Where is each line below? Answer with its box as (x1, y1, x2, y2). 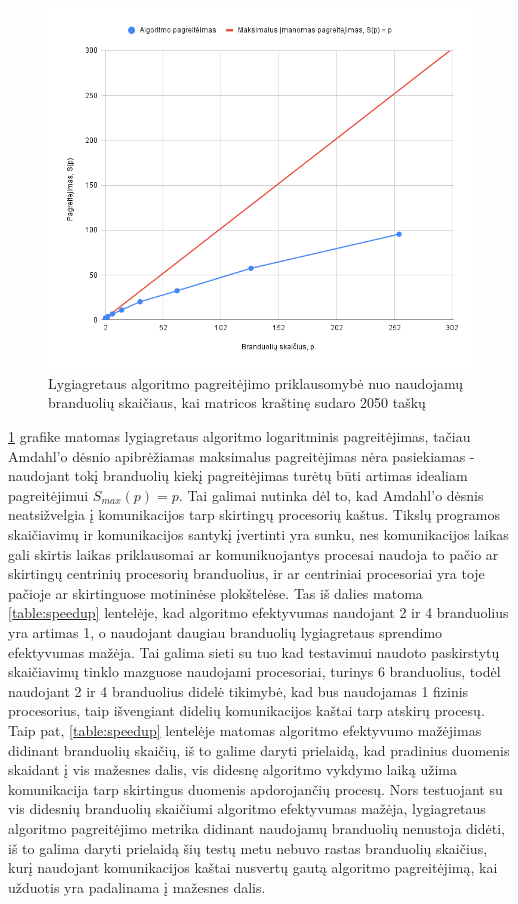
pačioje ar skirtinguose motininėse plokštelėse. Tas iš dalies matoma (8, 582, 423, 603)
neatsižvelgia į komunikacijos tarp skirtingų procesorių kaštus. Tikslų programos (8, 504, 501, 525)
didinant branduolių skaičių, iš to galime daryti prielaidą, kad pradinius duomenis (8, 739, 510, 760)
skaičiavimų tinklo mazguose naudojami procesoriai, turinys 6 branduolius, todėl (8, 661, 501, 682)
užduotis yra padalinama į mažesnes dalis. (8, 876, 266, 897)
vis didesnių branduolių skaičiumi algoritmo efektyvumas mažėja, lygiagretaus (8, 798, 486, 819)
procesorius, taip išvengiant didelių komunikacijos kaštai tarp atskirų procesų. (8, 700, 485, 721)
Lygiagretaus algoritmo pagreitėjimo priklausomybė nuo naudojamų (48, 372, 464, 393)
